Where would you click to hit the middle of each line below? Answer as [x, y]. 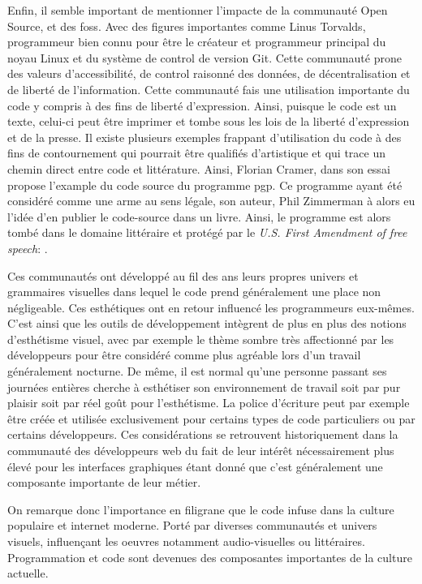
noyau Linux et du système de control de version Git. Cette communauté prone [205, 57]
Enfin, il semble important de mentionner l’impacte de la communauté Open [198, 10]
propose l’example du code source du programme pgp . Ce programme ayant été [205, 185]
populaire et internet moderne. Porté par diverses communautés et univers [192, 525]
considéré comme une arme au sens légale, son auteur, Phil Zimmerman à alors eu [211, 201]
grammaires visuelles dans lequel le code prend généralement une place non [194, 292]
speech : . [28, 248]
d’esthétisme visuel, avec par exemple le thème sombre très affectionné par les [201, 339]
